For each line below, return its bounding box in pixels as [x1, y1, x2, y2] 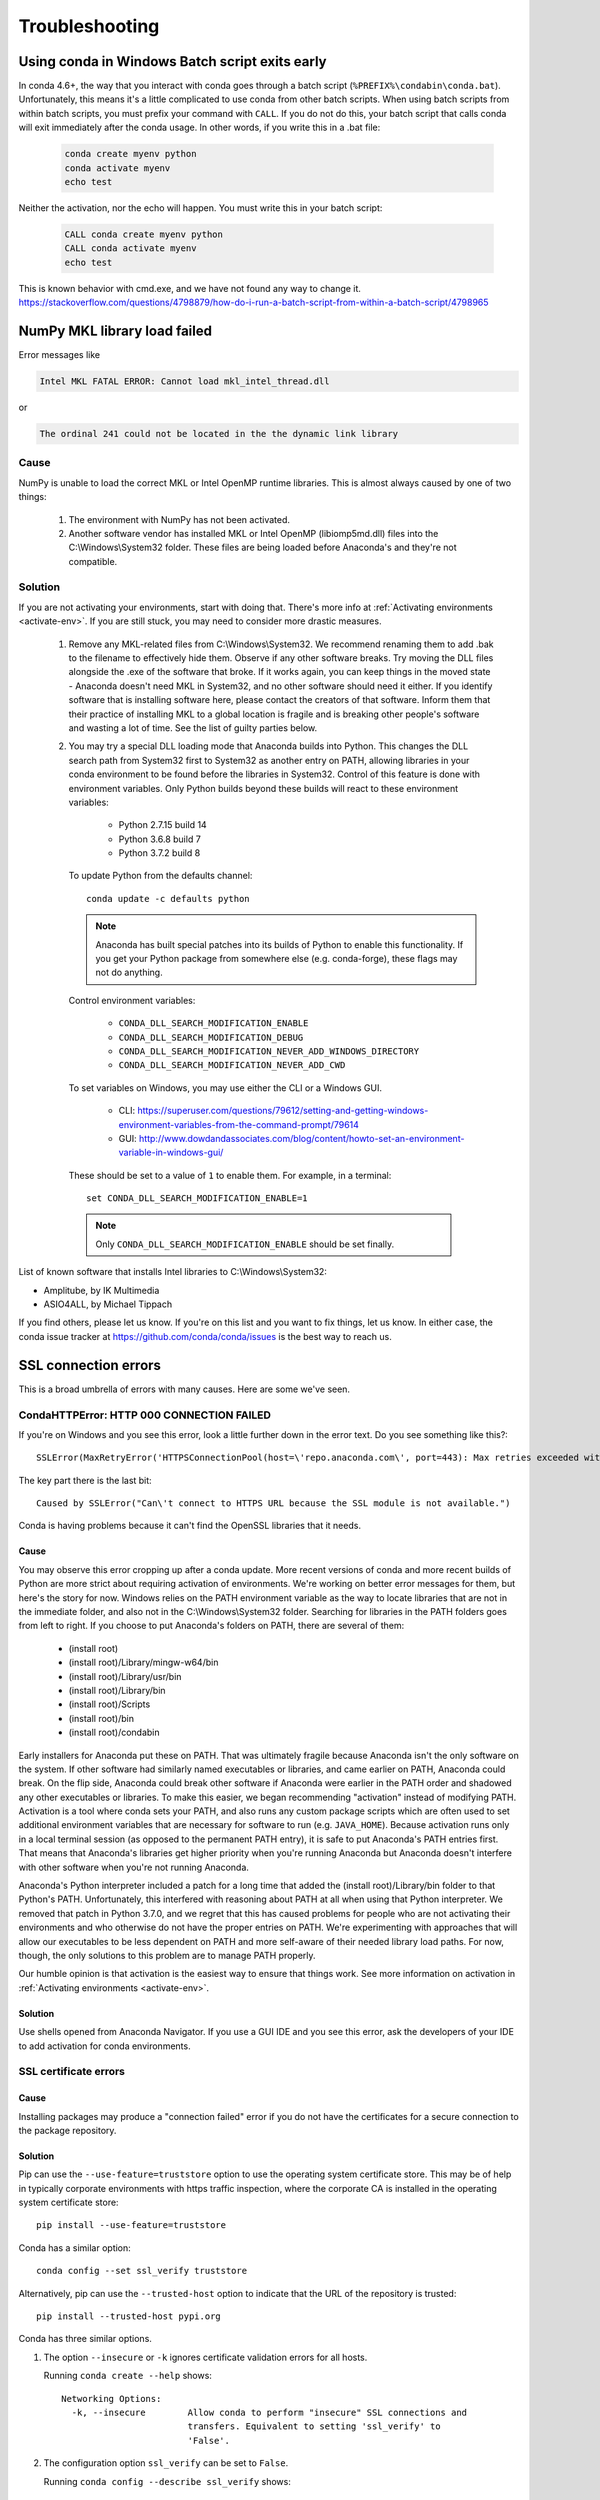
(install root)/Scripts [68, 1698, 151, 1710]
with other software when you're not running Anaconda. [18, 1861, 250, 1873]
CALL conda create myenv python [64, 228, 224, 240]
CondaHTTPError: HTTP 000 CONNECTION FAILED [18, 1408, 272, 1422]
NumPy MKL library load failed [18, 322, 213, 339]
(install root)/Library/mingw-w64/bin [68, 1656, 219, 1669]
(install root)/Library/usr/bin [68, 1670, 182, 1682]
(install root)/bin [68, 1712, 135, 1724]
